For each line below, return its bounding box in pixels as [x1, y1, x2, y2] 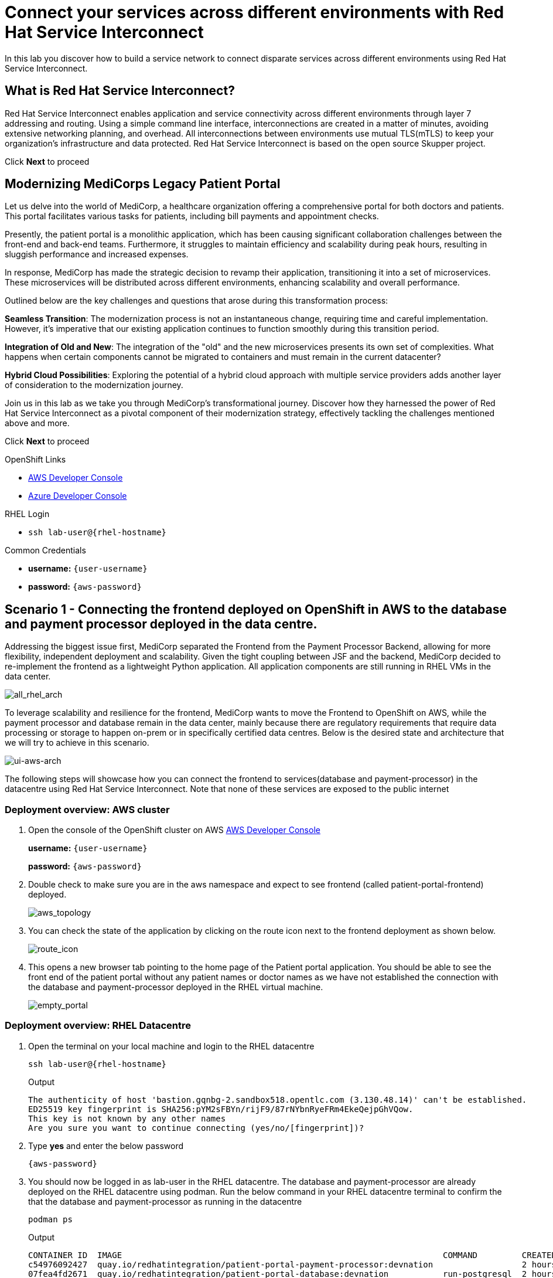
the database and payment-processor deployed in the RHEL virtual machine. [28, 982, 323, 993]
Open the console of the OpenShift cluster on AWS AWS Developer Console [28, 825, 320, 835]
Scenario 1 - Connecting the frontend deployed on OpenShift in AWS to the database [5, 601, 507, 617]
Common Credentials [5, 545, 86, 556]
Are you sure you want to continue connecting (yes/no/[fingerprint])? [28, 1123, 364, 1133]
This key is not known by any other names [28, 1113, 226, 1123]
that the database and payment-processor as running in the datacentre [28, 1196, 302, 1206]
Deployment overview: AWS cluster [5, 803, 170, 815]
